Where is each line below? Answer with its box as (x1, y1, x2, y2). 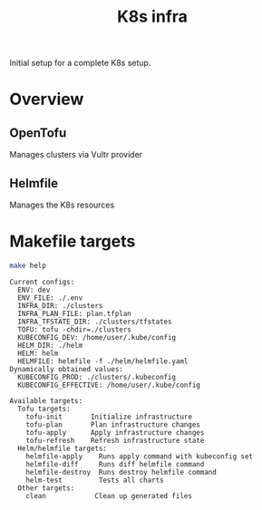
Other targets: (17, 483, 75, 493)
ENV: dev (17, 285, 51, 294)
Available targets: (9, 396, 83, 405)
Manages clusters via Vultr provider (9, 149, 143, 160)
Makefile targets (9, 231, 136, 252)
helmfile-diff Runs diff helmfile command (25, 459, 205, 468)
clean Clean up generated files (25, 491, 193, 500)
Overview (9, 89, 84, 110)
